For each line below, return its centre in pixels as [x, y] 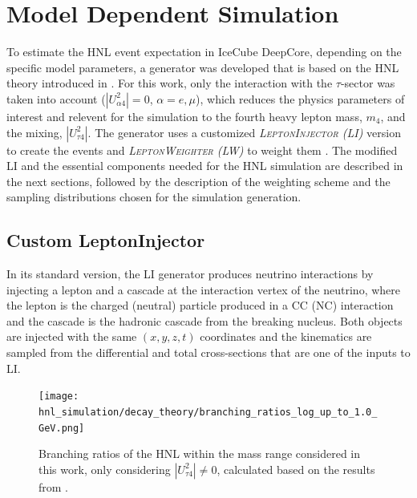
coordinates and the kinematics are [286, 336]
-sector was [368, 83]
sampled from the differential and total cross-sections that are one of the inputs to [208, 352]
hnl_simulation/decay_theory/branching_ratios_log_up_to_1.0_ [208, 412]
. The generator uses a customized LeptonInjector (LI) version [244, 132]
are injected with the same [72, 336]
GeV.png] [62, 428]
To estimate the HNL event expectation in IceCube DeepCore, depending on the [204, 52]
